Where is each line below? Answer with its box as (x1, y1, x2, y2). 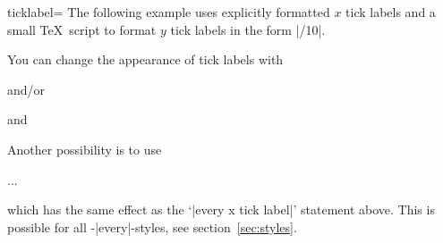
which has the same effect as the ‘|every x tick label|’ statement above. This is (7, 200, 435, 219)
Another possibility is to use (7, 139, 162, 158)
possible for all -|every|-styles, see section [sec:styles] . (7, 217, 297, 236)
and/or (7, 80, 46, 98)
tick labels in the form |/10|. (170, 20, 326, 38)
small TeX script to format (7, 20, 157, 38)
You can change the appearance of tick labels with (7, 50, 284, 69)
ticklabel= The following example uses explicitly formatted (7, 3, 330, 21)
